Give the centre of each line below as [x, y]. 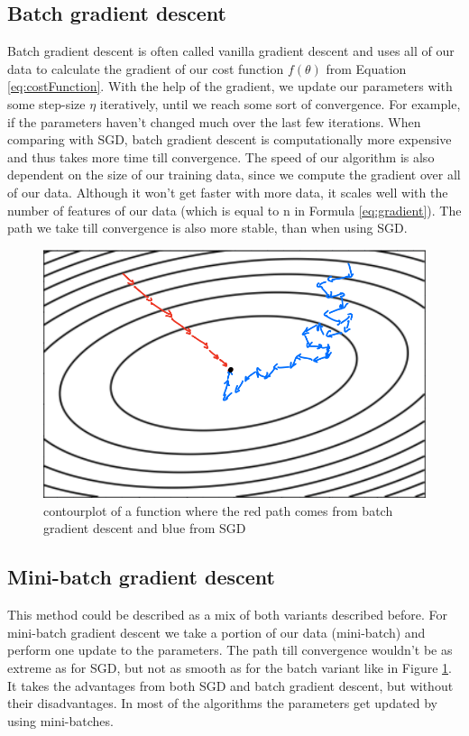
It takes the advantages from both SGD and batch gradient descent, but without [230, 685]
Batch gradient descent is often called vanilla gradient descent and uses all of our [231, 51]
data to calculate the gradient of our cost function [146, 68]
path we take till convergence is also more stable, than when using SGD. [207, 228]
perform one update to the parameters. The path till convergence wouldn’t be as [230, 650]
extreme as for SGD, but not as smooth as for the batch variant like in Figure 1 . [230, 668]
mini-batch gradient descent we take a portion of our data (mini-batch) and [216, 632]
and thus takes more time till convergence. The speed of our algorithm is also [221, 156]
